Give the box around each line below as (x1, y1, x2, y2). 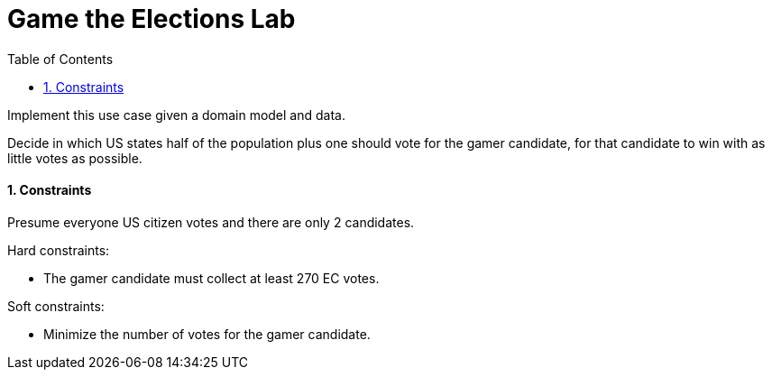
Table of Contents (7, 51, 114, 67)
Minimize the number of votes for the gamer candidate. (43, 326, 371, 342)
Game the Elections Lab (7, 4, 296, 34)
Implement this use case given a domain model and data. (7, 106, 345, 123)
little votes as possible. (7, 150, 142, 166)
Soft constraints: (7, 298, 105, 314)
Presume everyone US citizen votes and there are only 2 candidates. (7, 214, 415, 230)
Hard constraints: (7, 242, 110, 258)
